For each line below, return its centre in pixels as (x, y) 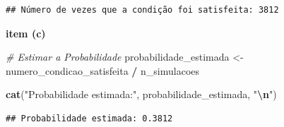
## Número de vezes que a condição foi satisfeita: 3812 (142, 10)
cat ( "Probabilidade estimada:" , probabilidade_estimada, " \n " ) (141, 94)
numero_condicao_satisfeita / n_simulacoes (103, 70)
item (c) (26, 33)
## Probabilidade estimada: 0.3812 (89, 118)
